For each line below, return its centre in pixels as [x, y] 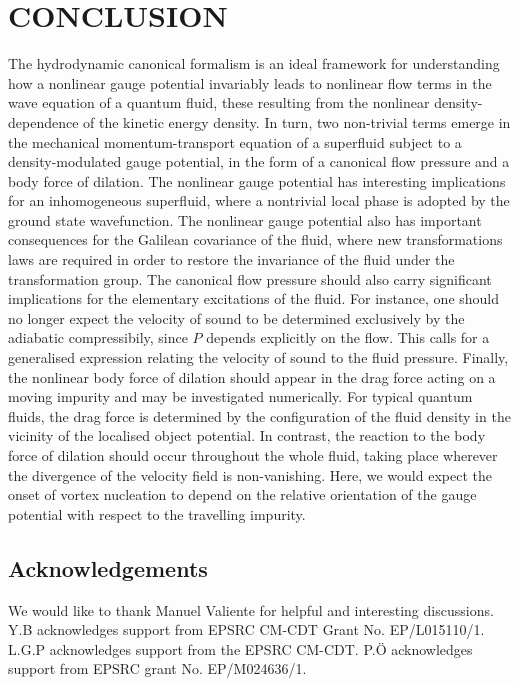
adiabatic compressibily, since [98, 337]
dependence [43, 121]
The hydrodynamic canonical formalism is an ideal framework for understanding [254, 63]
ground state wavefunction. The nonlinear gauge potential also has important [245, 219]
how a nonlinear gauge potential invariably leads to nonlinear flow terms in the [250, 82]
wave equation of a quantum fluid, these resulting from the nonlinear [219, 102]
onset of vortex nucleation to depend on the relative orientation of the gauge [242, 494]
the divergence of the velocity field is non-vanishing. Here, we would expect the [250, 474]
